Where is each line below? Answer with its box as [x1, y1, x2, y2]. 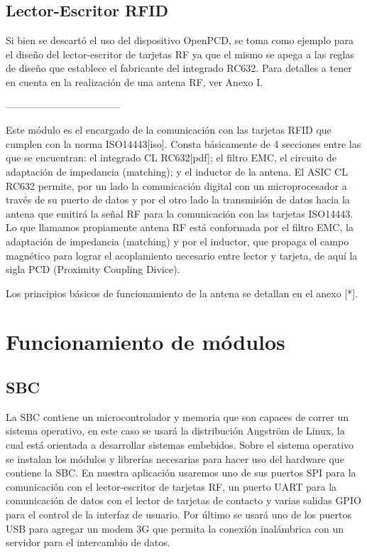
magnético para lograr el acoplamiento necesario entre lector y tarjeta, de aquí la [6, 247, 358, 262]
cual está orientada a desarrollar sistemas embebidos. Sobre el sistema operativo [6, 437, 354, 452]
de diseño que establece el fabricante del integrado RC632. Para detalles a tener [6, 60, 352, 75]
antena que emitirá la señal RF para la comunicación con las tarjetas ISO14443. [6, 206, 354, 220]
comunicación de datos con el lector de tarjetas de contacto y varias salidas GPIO [6, 493, 361, 508]
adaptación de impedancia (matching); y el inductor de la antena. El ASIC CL [6, 164, 348, 179]
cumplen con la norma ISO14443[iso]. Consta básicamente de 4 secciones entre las [6, 136, 361, 151]
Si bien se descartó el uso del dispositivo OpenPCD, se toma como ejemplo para [6, 33, 354, 48]
